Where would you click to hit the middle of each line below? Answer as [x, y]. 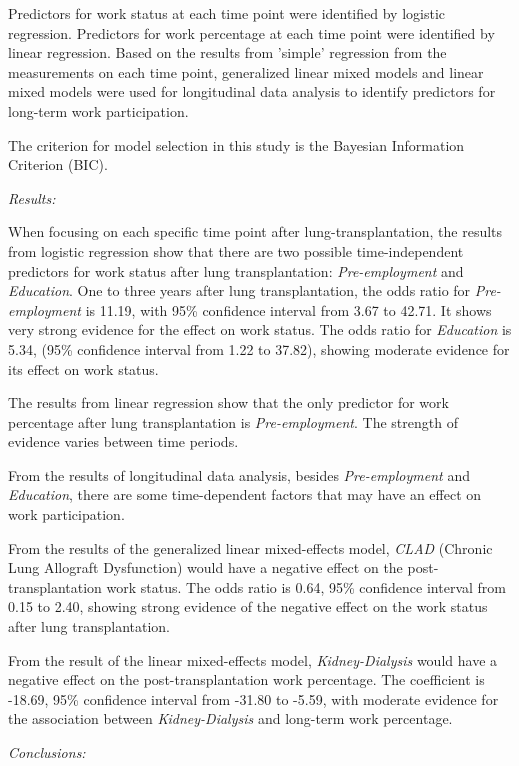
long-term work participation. [98, 110]
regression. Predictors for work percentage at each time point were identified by [251, 32]
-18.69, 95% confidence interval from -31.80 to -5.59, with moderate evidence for [253, 698]
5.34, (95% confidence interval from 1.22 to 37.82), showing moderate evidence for [259, 348]
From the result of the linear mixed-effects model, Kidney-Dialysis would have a [253, 659]
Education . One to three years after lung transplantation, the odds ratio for [239, 290]
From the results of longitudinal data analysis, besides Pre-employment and [239, 474]
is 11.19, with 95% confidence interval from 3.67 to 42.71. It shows [288, 309]
